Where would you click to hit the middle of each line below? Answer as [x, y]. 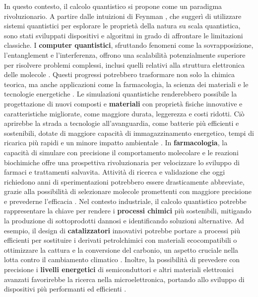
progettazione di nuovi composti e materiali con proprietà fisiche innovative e [123, 103]
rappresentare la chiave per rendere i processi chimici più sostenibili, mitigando [128, 211]
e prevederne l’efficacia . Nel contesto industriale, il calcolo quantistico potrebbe [125, 201]
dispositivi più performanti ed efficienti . [65, 289]
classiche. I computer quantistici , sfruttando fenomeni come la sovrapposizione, [129, 45]
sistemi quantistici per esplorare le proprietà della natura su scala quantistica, [122, 26]
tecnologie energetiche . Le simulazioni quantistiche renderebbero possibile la [121, 94]
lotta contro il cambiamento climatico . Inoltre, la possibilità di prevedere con [122, 259]
